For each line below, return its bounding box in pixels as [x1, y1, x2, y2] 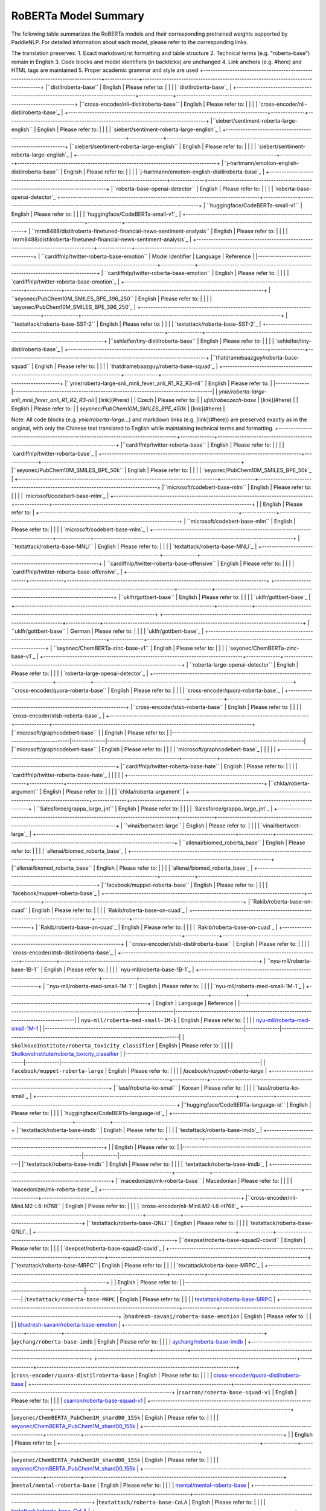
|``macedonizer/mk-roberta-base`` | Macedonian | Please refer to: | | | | [115, 1177, 292, 1185]
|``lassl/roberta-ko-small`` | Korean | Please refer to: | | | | [113, 1084, 255, 1091]
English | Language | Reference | [155, 1000, 237, 1007]
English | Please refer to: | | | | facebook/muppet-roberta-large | [107, 1067, 267, 1075]
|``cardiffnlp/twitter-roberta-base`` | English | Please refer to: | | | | [121, 441, 284, 448]
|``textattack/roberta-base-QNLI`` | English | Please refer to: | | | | [86, 1220, 248, 1227]
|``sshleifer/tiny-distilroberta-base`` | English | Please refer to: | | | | [108, 337, 274, 345]
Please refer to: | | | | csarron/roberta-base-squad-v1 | [11, 1397, 146, 1405]
